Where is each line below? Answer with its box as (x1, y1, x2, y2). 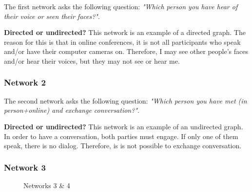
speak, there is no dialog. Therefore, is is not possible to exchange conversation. (4, 140, 242, 151)
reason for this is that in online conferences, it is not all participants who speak (4, 36, 241, 47)
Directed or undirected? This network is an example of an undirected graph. (4, 121, 243, 131)
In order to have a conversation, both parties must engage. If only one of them (4, 131, 238, 141)
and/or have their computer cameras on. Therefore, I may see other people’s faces (4, 46, 249, 56)
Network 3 (4, 161, 46, 173)
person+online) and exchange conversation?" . (4, 105, 139, 115)
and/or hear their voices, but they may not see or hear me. (4, 55, 180, 66)
